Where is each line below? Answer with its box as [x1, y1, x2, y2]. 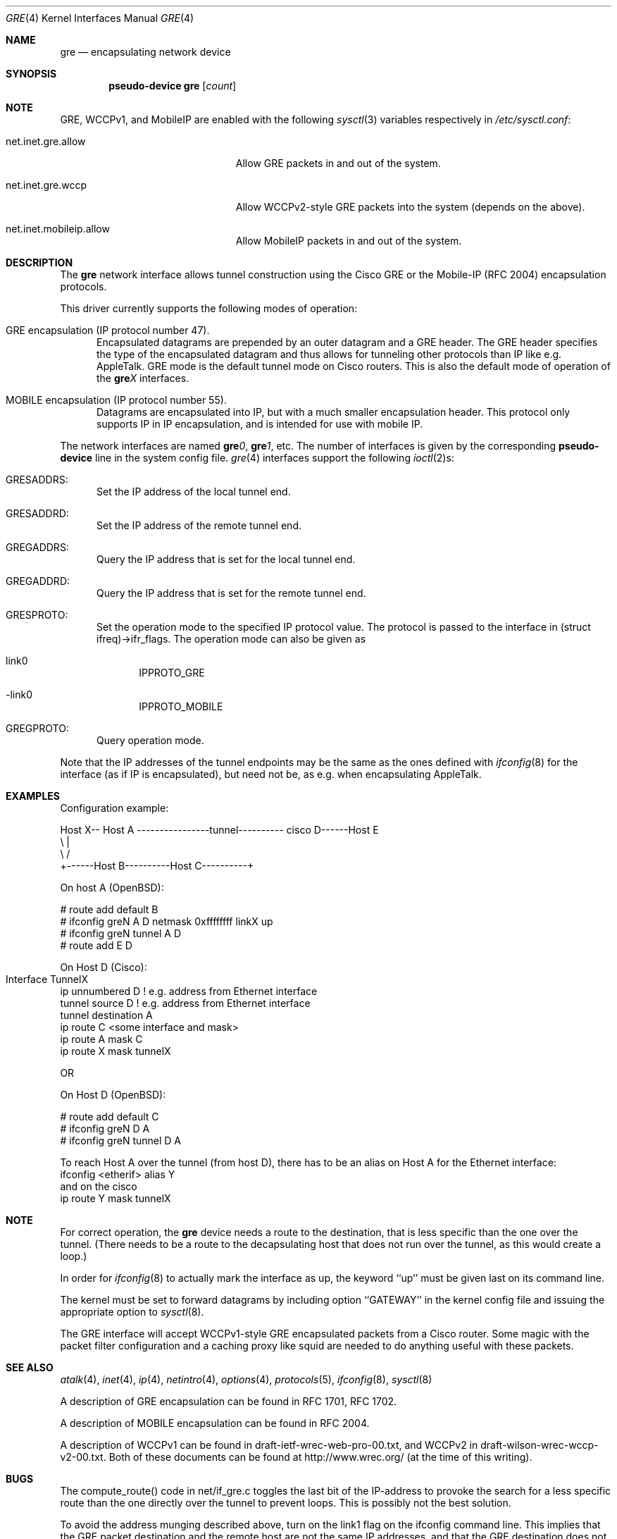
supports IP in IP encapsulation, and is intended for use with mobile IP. [96, 418, 423, 430]
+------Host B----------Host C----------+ [60, 860, 254, 872]
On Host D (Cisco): [60, 961, 147, 973]
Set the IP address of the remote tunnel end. [96, 519, 301, 531]
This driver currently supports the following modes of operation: [60, 302, 358, 314]
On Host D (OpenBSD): [60, 1089, 166, 1101]
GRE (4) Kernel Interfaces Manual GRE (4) [6, 12, 194, 24]
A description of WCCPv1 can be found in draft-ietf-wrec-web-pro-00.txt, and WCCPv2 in [60, 1439, 478, 1451]
